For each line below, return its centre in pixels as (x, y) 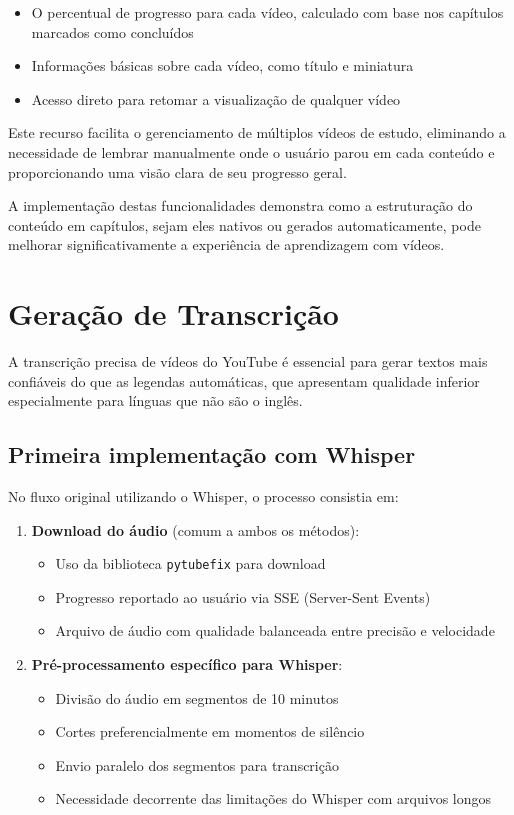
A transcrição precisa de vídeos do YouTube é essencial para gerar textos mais (248, 361)
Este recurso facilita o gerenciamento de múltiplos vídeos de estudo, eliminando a (257, 132)
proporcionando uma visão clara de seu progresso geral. (177, 171)
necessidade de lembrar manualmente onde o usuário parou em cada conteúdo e (251, 151)
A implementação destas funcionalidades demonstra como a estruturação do (240, 205)
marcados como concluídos (112, 31)
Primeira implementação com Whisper (212, 454)
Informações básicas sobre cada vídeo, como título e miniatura (222, 65)
